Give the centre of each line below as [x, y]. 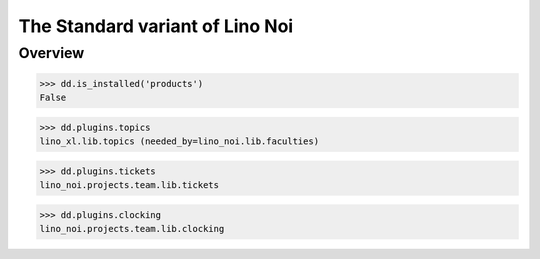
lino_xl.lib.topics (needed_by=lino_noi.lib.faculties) [179, 141]
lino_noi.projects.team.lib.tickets [129, 185]
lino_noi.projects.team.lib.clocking [132, 229]
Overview [51, 53]
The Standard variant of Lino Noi [156, 26]
